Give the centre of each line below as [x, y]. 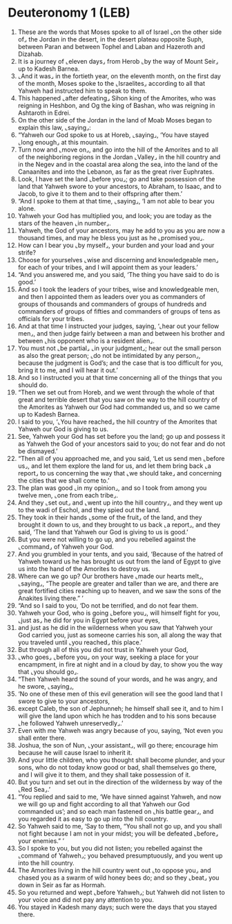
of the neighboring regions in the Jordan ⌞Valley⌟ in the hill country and [119, 156]
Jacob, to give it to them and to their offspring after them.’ [100, 193]
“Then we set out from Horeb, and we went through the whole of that [116, 392]
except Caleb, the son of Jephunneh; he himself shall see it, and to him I [120, 708]
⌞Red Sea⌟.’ [34, 789]
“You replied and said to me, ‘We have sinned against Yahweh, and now [119, 797]
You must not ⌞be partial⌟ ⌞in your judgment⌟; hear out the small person [119, 348]
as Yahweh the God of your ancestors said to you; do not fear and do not [122, 444]
